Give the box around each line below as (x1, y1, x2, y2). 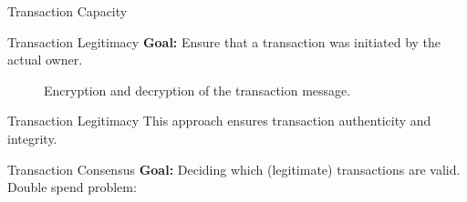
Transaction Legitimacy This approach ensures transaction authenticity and (7, 111, 431, 130)
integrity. (7, 128, 57, 147)
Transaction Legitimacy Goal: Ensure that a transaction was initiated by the (7, 32, 441, 51)
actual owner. (7, 50, 83, 69)
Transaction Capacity (7, 2, 128, 20)
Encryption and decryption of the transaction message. (44, 80, 351, 99)
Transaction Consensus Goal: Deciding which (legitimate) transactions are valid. (7, 159, 461, 178)
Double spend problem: (7, 177, 137, 197)
